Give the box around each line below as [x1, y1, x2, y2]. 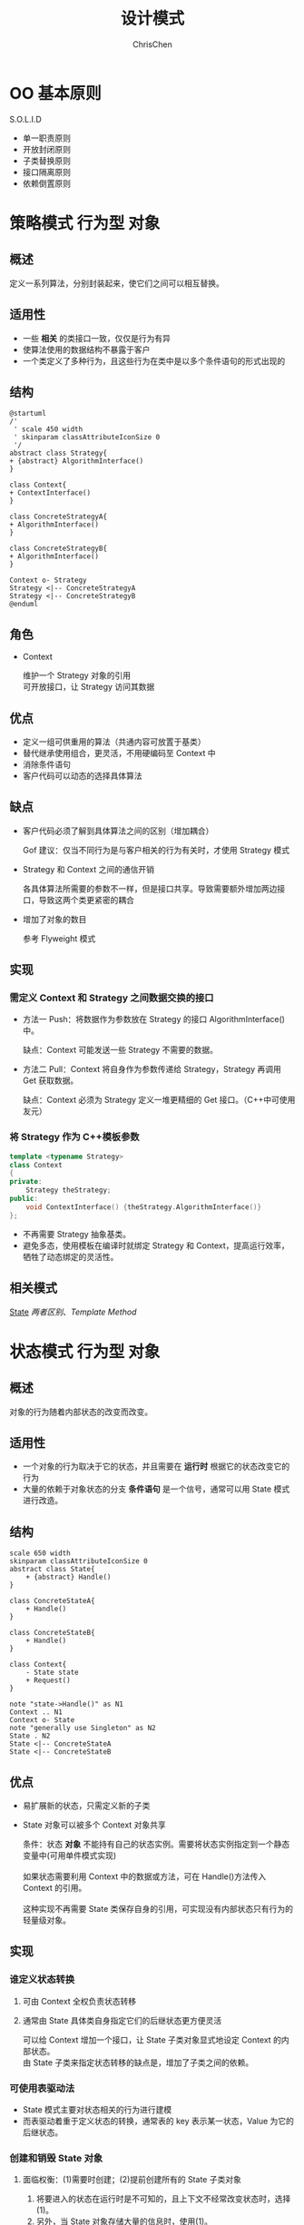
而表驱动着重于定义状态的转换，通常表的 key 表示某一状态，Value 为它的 [22, 2115, 295, 2126]
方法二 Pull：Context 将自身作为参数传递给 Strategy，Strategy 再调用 [22, 1064, 281, 1075]
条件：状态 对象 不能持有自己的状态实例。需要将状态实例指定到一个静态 [22, 1838, 290, 1849]
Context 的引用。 [22, 1882, 87, 1893]
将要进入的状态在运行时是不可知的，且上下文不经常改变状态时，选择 [35, 2193, 291, 2204]
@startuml [9, 409, 47, 418]
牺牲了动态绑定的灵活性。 [22, 1251, 119, 1262]
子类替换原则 [22, 155, 71, 166]
